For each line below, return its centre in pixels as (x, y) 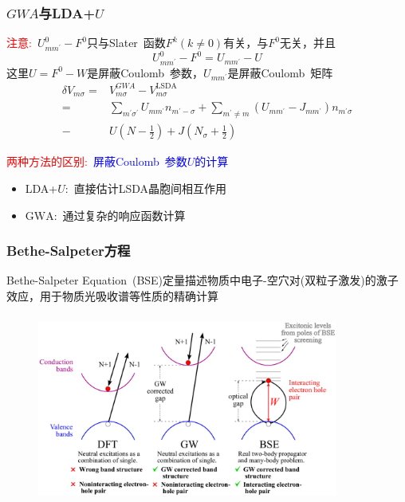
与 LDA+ (67, 12)
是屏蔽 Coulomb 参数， (145, 72)
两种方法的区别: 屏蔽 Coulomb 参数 (97, 161)
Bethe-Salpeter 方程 (69, 251)
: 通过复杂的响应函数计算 (120, 215)
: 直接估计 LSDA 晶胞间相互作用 (146, 188)
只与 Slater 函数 (126, 43)
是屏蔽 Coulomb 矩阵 (280, 72)
